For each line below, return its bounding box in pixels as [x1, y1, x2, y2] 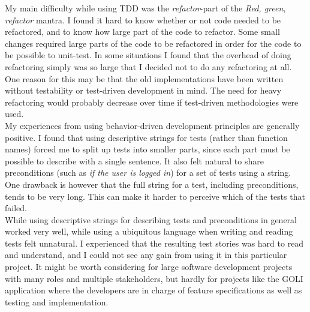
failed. [5, 202, 27, 214]
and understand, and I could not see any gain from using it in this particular [5, 248, 287, 261]
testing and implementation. [5, 295, 109, 308]
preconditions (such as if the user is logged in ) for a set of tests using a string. [5, 166, 291, 179]
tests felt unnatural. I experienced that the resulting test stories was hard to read [5, 236, 304, 249]
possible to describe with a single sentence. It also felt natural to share [5, 154, 264, 167]
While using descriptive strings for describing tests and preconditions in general [5, 213, 297, 226]
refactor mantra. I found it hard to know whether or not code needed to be [5, 13, 281, 26]
